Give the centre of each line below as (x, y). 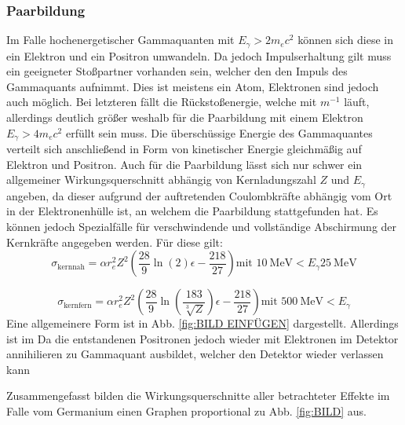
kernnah (71, 267)
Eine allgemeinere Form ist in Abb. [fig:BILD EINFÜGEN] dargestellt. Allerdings (202, 323)
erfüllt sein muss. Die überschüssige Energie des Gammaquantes (219, 132)
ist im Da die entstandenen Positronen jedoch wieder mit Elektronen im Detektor (202, 338)
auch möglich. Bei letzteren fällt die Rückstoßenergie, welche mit (162, 102)
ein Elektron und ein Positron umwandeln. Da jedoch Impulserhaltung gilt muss (199, 55)
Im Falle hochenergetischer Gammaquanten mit (120, 40)
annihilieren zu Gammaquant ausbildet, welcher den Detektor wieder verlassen (195, 354)
